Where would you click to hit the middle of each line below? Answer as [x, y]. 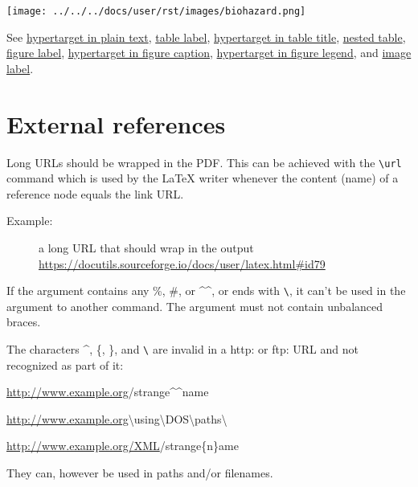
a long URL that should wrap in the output [146, 248]
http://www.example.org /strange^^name [108, 392]
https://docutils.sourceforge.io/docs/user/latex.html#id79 [182, 263]
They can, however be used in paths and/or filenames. [140, 473]
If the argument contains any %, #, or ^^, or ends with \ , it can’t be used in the [206, 291]
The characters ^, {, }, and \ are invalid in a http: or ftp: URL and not [182, 349]
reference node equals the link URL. [95, 193]
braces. [24, 322]
